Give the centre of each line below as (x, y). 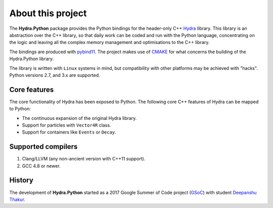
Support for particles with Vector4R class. (66, 125)
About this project (48, 13)
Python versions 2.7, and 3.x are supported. (55, 75)
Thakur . (17, 199)
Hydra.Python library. (32, 59)
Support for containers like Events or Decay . (69, 132)
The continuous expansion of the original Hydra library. (79, 118)
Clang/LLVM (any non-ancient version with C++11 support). (84, 159)
